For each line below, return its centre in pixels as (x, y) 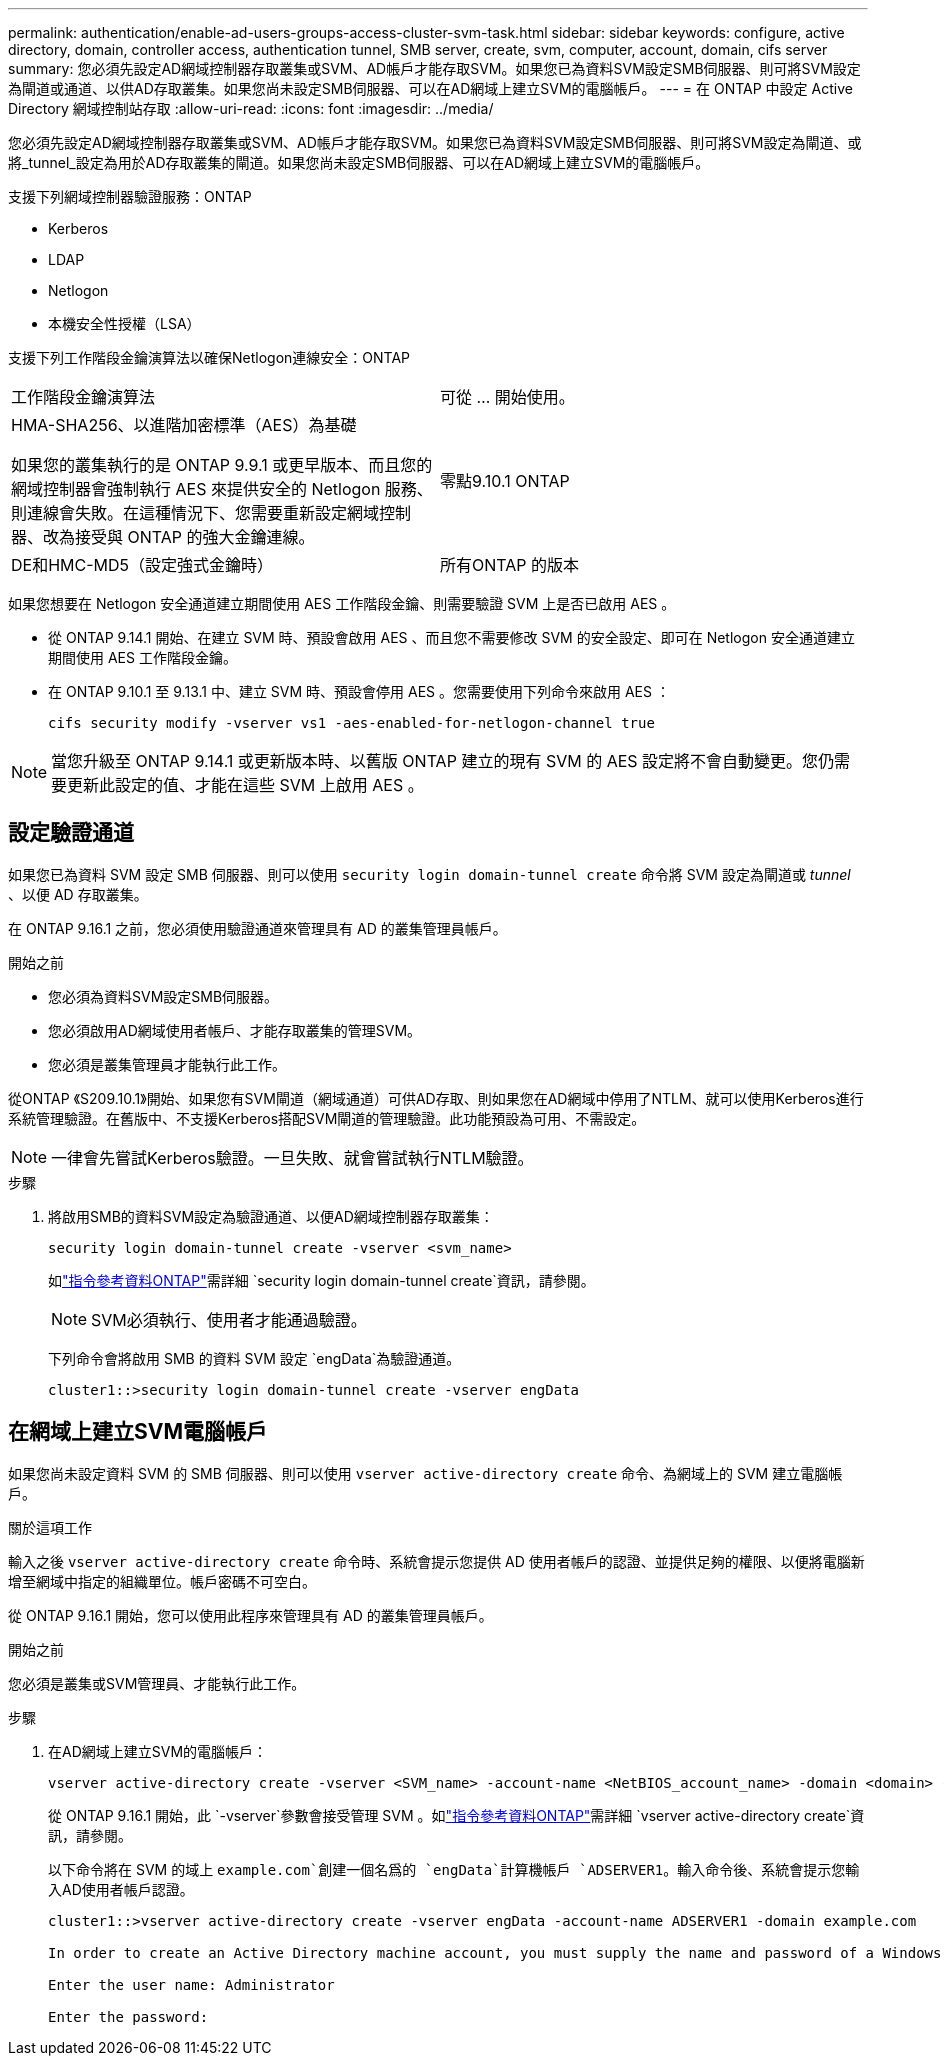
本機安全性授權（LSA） (124, 323)
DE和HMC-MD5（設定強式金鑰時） (142, 565)
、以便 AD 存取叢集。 (78, 894)
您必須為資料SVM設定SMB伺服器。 (163, 996)
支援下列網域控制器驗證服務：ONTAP (130, 196)
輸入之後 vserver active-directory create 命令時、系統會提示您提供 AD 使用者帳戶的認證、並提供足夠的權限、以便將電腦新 (436, 1561)
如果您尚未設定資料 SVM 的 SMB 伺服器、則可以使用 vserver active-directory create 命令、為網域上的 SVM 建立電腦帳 (425, 1473)
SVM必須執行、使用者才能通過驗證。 (229, 1319)
